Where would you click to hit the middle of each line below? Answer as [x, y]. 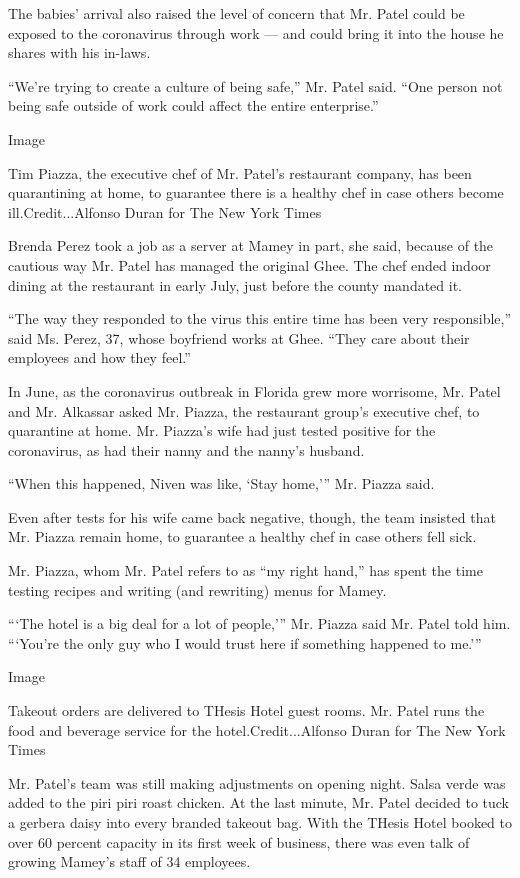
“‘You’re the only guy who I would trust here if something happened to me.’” [245, 642]
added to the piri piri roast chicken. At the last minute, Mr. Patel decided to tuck [259, 802]
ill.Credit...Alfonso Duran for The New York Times [165, 211]
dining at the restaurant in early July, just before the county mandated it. [235, 284]
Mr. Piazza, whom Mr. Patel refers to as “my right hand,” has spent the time [245, 570]
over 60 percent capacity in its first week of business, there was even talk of [239, 841]
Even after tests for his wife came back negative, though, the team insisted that [252, 516]
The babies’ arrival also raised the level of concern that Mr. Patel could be [236, 13]
